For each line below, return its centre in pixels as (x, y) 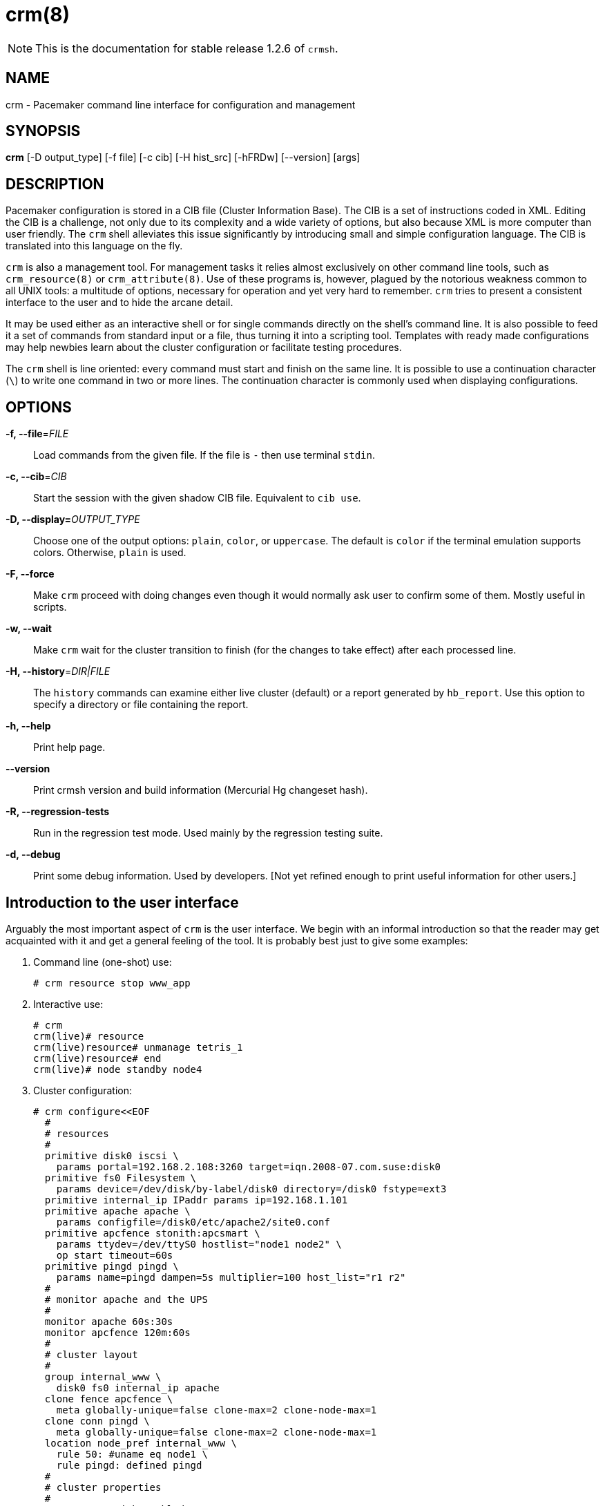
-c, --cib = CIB (36, 477)
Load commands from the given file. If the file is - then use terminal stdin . (204, 455)
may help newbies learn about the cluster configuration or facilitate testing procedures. (204, 347)
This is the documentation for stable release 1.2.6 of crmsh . (187, 48)
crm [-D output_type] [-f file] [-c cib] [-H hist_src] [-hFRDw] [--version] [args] (183, 158)
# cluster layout (91, 1354)
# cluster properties (103, 1487)
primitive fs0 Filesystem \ (121, 1178)
